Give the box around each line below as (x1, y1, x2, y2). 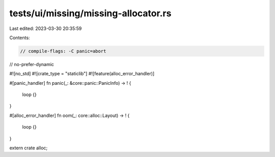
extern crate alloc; (9, 145, 48, 151)
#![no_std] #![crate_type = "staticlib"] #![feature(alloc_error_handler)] (9, 71, 155, 77)
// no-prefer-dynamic (9, 61, 54, 67)
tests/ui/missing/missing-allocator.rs (9, 8, 172, 19)
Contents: (9, 35, 30, 41)
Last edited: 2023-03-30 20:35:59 (9, 25, 82, 32)
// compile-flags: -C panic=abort (20, 48, 106, 54)
